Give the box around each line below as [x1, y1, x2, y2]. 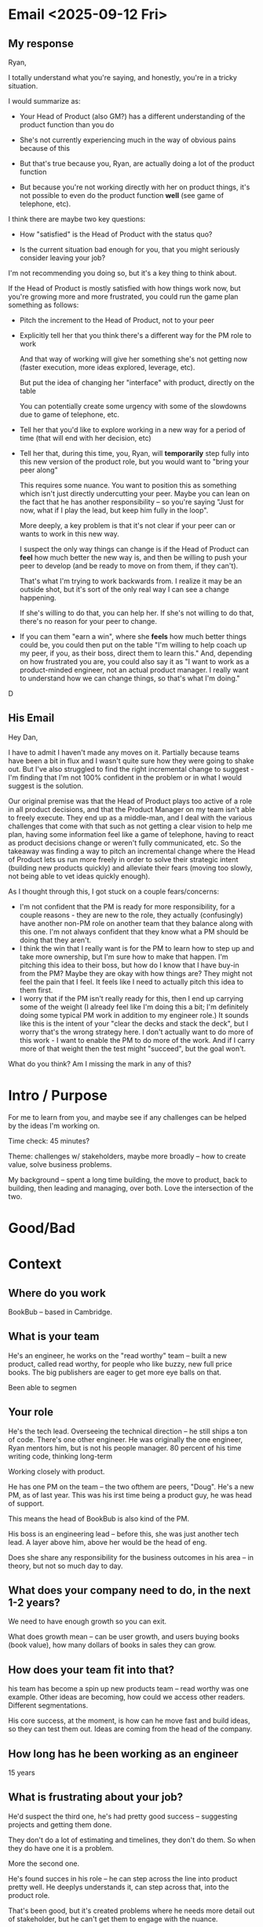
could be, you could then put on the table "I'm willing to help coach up [19, 640, 247, 649]
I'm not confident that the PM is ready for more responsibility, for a [19, 901, 236, 911]
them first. [19, 985, 53, 995]
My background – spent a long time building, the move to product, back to [8, 1175, 247, 1184]
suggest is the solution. [8, 780, 84, 791]
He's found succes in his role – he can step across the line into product [8, 1874, 238, 1883]
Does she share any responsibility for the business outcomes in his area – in [8, 1552, 254, 1562]
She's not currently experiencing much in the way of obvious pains [19, 135, 236, 145]
